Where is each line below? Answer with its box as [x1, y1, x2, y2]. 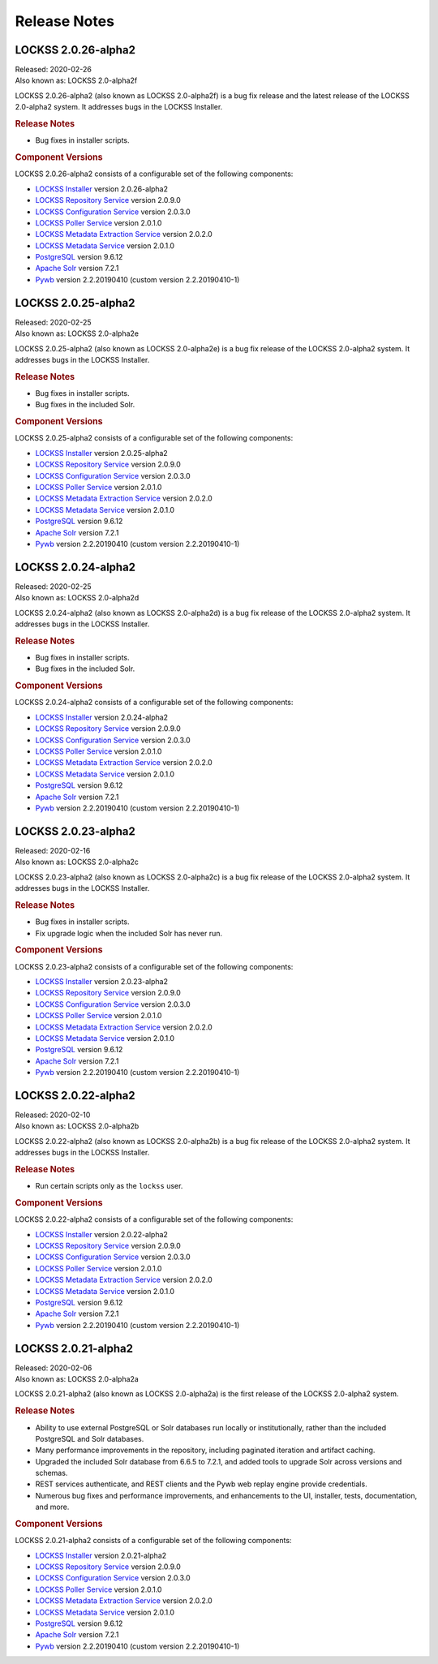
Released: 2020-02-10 [15, 1110, 91, 1120]
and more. [35, 1502, 70, 1512]
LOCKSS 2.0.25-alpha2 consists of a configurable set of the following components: [15, 433, 294, 443]
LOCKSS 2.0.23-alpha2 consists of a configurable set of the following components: [15, 961, 294, 971]
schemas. [35, 1468, 68, 1478]
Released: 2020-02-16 [15, 845, 91, 855]
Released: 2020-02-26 [15, 65, 92, 75]
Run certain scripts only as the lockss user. [35, 1181, 183, 1191]
